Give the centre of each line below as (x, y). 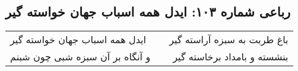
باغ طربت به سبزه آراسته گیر (229, 40)
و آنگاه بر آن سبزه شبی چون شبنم (80, 57)
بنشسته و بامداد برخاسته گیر (231, 57)
